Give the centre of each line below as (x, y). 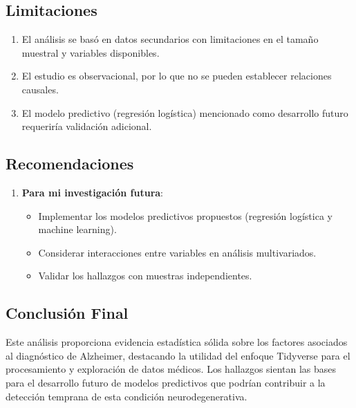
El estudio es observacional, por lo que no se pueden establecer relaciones (177, 76)
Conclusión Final (67, 313)
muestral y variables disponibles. (91, 52)
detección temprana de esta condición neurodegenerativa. (127, 396)
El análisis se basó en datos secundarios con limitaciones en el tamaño (170, 39)
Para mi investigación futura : (93, 192)
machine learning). (77, 229)
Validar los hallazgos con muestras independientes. (145, 276)
